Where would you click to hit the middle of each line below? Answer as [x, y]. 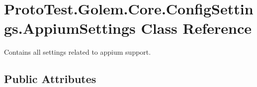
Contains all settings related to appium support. [78, 52]
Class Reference [196, 28]
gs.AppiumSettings [70, 28]
